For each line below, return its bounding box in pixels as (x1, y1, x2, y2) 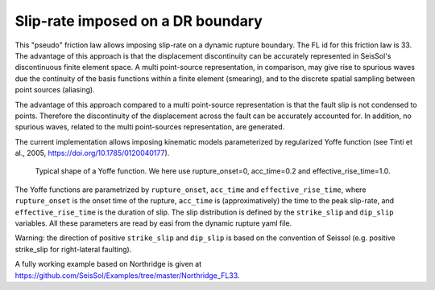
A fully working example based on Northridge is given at (14, 259, 202, 269)
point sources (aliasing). (14, 85, 96, 95)
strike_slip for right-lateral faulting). (14, 244, 132, 254)
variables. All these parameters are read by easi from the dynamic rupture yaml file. (14, 219, 292, 228)
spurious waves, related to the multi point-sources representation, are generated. (14, 122, 285, 132)
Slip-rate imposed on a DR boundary (14, 12, 263, 30)
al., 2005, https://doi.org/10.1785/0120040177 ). (14, 149, 170, 158)
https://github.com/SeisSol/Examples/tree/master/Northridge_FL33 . (14, 270, 240, 280)
